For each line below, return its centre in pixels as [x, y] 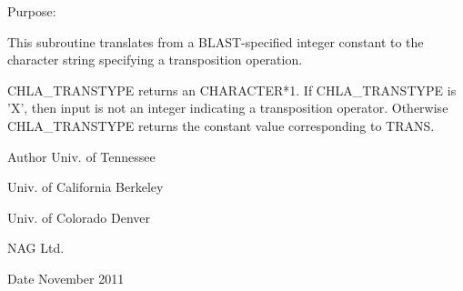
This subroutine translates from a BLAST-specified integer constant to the [216, 41]
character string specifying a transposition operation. [155, 60]
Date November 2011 [66, 278]
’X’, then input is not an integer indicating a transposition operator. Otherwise [228, 108]
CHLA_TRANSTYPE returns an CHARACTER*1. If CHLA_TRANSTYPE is [232, 90]
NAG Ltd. [36, 248]
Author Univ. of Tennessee [81, 156]
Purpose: [32, 11]
